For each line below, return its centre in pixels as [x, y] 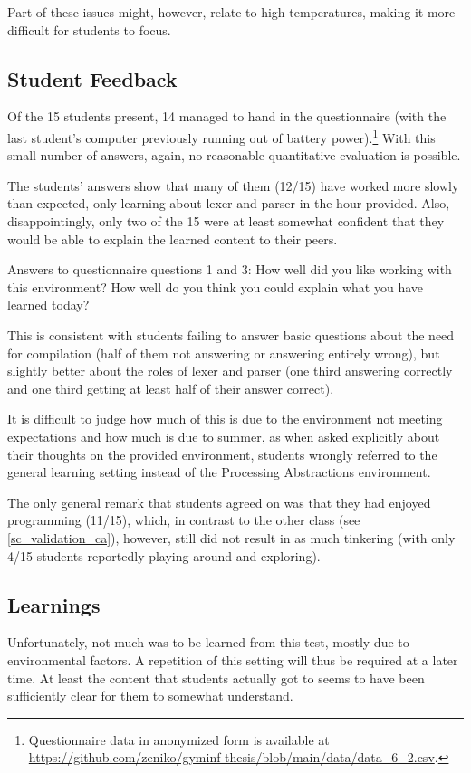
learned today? [48, 305]
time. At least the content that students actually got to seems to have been [216, 678]
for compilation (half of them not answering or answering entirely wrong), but [224, 353]
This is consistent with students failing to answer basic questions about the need [231, 334]
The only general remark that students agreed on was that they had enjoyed [219, 502]
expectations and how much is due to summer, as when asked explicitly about [224, 436]
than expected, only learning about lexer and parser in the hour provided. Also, [229, 203]
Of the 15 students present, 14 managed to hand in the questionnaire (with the [227, 116]
